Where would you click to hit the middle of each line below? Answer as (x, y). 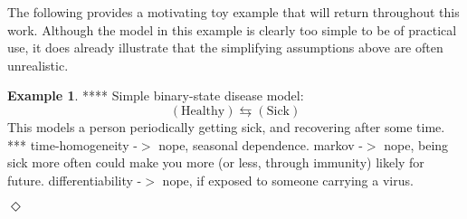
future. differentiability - (75, 180)
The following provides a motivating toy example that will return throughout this (233, 12)
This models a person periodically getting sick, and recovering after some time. (226, 126)
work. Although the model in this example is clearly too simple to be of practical (232, 29)
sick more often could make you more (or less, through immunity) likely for (216, 162)
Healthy (203, 111)
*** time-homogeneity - (72, 144)
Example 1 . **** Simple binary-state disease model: (156, 95)
